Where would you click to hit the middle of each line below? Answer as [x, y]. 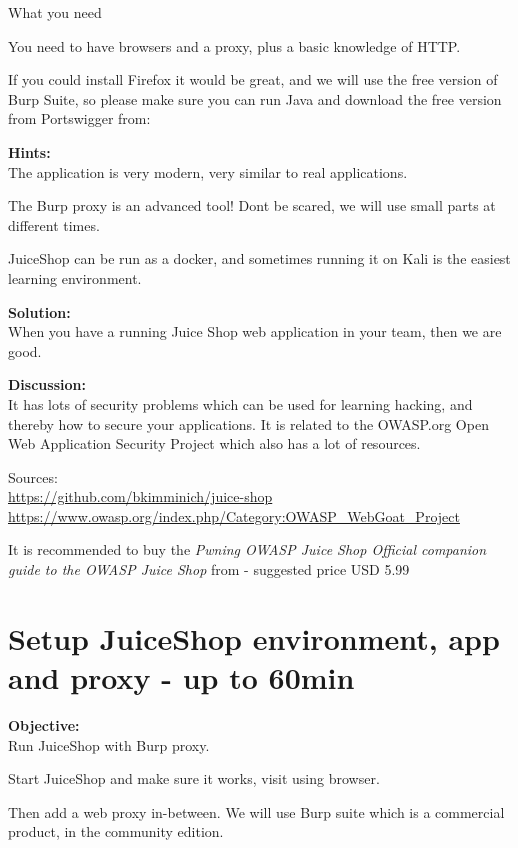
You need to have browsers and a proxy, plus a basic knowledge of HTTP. [234, 45]
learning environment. [75, 277]
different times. [54, 224]
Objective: [44, 724]
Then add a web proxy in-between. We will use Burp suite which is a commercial [256, 811]
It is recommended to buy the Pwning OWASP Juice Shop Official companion [247, 549]
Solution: [39, 311]
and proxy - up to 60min [181, 677]
